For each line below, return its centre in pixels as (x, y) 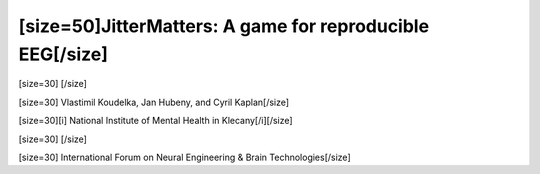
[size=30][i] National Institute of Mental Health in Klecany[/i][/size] (156, 121)
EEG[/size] (63, 54)
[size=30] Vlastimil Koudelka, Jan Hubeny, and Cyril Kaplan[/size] (154, 102)
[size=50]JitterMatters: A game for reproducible (224, 26)
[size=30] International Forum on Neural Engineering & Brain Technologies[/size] (184, 157)
